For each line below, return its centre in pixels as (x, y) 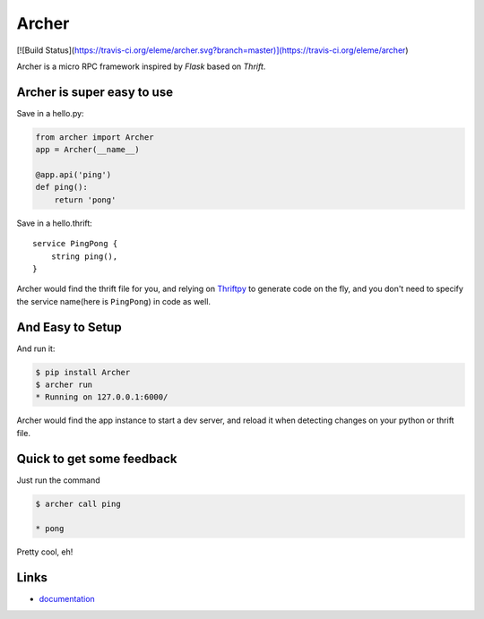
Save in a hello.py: (50, 113)
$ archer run (64, 385)
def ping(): (62, 187)
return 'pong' (85, 200)
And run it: (36, 348)
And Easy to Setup (69, 327)
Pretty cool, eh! (45, 552)
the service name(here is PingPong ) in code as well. (113, 301)
